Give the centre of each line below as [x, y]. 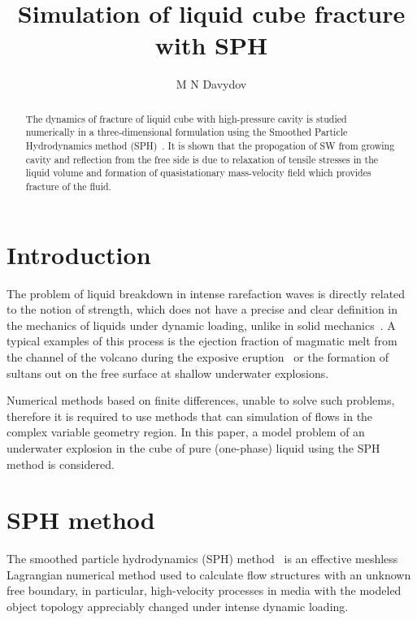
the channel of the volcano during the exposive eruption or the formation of [198, 356]
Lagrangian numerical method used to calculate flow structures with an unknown [209, 574]
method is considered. [61, 464]
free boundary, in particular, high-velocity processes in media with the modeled [204, 590]
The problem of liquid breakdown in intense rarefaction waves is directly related [206, 293]
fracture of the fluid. [68, 186]
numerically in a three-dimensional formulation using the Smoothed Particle [187, 132]
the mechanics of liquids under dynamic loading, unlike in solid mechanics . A [201, 325]
